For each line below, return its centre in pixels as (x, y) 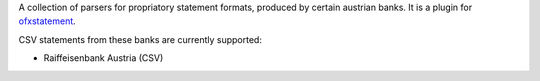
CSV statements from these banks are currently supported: (140, 39)
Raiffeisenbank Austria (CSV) (103, 58)
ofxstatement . (47, 21)
